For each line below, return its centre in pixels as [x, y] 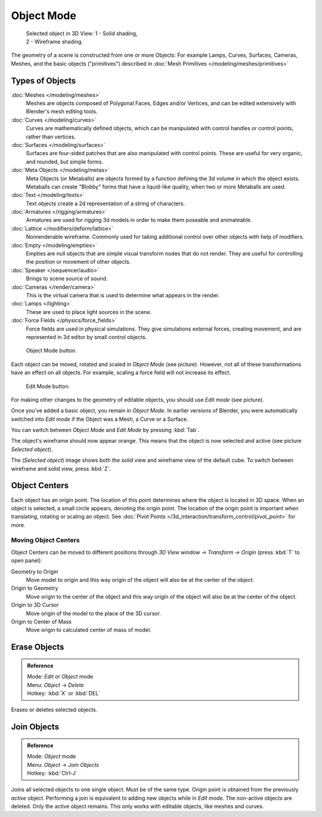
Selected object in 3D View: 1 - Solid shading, [82, 33]
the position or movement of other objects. [78, 262]
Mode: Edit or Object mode [60, 677]
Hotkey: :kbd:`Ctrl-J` [52, 773]
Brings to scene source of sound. [67, 279]
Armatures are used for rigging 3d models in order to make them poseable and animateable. [139, 220]
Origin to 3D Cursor [35, 605]
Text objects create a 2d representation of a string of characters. [105, 204]
